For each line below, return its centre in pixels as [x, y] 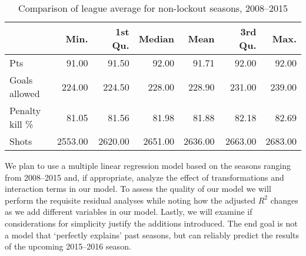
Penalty [25, 110]
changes [284, 200]
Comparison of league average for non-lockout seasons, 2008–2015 [153, 8]
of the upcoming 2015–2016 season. [68, 246]
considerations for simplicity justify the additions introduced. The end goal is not [151, 223]
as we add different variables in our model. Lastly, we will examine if [129, 212]
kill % [21, 124]
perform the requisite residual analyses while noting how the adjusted [130, 200]
